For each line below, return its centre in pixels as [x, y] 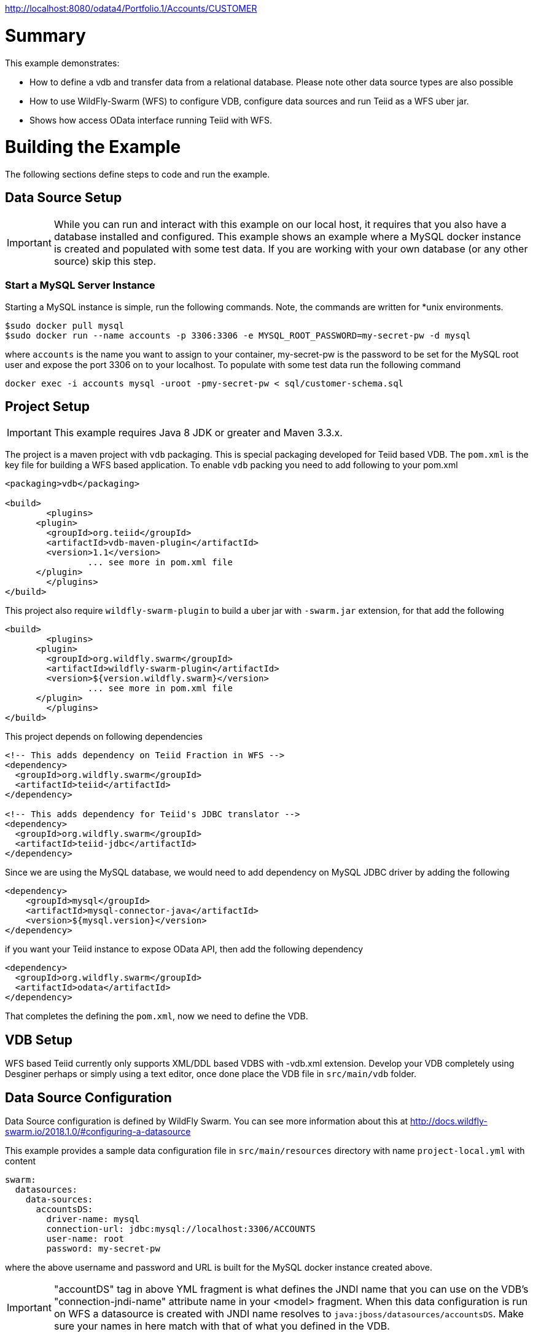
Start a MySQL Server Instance [80, 285]
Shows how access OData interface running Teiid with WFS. [151, 120]
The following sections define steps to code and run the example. [138, 174]
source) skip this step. [105, 261]
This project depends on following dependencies [104, 737]
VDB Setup [39, 1040]
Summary [45, 35]
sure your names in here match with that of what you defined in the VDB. [222, 1326]
